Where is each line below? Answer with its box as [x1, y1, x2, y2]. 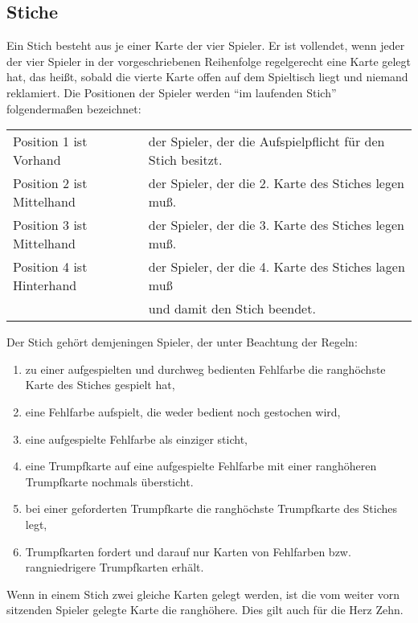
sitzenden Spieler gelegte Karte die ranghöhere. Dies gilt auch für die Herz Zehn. [6, 601, 404, 618]
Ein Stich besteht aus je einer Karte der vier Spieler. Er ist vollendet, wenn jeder [6, 37, 405, 54]
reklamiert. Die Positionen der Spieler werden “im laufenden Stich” [6, 84, 337, 100]
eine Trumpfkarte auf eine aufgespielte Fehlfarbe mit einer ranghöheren [25, 457, 377, 474]
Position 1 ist [13, 132, 88, 151]
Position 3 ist [13, 215, 88, 235]
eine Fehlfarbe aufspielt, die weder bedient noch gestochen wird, [25, 403, 341, 420]
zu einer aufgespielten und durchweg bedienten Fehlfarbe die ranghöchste [25, 360, 386, 377]
